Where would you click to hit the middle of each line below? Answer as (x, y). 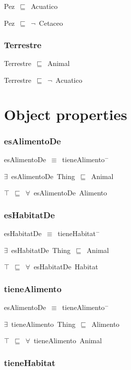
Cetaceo (51, 23)
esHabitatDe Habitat (66, 267)
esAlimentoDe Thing (43, 176)
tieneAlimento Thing (43, 324)
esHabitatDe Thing (41, 250)
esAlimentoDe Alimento (70, 193)
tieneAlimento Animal (68, 340)
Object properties (66, 114)
